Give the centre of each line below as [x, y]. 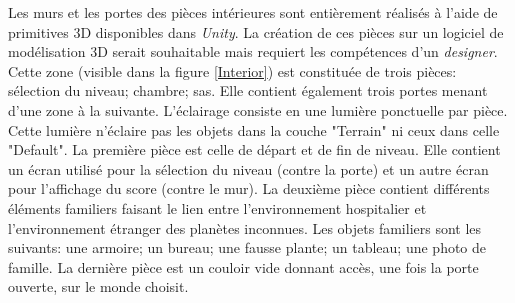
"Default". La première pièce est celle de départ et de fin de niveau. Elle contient [254, 149]
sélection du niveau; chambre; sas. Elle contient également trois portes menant [248, 90]
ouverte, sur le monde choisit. [98, 286]
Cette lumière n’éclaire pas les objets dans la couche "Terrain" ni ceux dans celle [254, 129]
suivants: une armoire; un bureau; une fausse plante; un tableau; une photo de [247, 247]
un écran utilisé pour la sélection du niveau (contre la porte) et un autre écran [248, 168]
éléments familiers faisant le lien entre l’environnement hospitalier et [217, 207]
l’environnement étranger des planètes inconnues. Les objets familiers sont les [245, 227]
